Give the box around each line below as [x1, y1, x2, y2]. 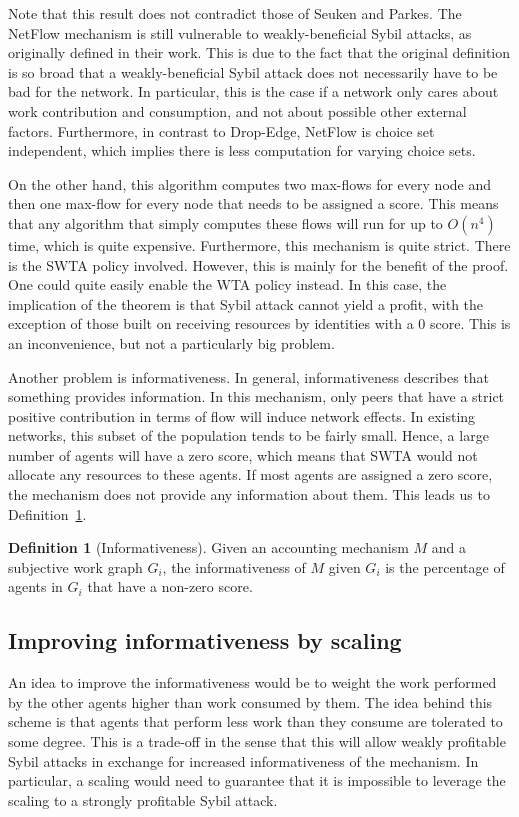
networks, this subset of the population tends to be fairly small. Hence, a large [8, 425, 489, 446]
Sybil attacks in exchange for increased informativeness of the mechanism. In [8, 750, 479, 771]
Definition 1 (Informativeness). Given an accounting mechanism [8, 537, 409, 558]
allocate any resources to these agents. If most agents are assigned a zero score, [8, 464, 493, 485]
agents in [8, 576, 63, 597]
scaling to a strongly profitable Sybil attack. [8, 789, 278, 810]
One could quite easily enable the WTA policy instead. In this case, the [8, 274, 447, 295]
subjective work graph [8, 556, 143, 577]
